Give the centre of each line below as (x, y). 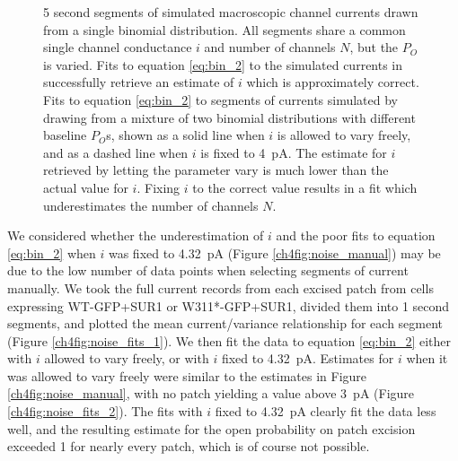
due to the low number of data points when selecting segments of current (208, 270)
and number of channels (270, 47)
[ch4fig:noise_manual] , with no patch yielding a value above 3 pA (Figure (211, 393)
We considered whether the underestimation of (136, 235)
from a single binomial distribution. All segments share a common (225, 29)
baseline (65, 135)
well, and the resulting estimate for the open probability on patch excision (211, 428)
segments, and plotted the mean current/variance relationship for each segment (225, 323)
